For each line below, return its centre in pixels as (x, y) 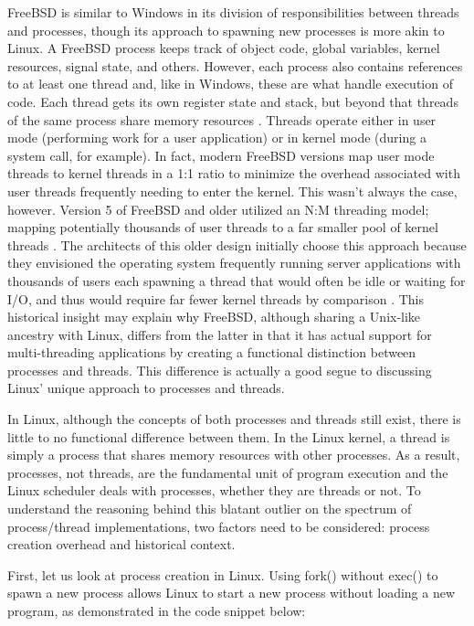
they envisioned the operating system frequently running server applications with (234, 263)
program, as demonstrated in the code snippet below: (157, 610)
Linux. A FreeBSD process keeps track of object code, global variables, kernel (224, 48)
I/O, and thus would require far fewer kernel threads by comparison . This (216, 298)
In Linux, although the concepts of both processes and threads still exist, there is (234, 419)
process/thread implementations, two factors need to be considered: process (219, 526)
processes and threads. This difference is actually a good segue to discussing (220, 370)
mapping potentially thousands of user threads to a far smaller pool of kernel (223, 227)
